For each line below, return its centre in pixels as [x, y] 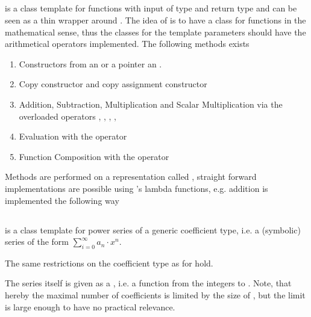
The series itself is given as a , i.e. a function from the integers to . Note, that [148, 283]
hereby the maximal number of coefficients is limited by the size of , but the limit [155, 295]
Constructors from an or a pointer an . [90, 63]
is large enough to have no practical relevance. [90, 306]
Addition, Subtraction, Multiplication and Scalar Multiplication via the [151, 104]
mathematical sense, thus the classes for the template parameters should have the [155, 32]
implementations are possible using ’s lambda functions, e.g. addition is [137, 188]
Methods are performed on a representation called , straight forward [131, 177]
